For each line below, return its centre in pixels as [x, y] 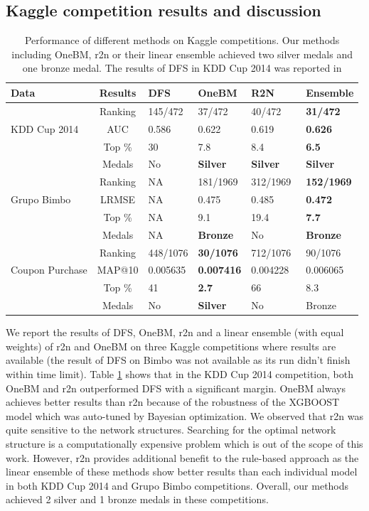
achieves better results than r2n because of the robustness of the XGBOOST [173, 402]
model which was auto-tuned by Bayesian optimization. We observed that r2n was [185, 415]
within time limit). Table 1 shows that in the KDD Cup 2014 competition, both [180, 373]
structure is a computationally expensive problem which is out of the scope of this [184, 443]
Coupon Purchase [49, 270]
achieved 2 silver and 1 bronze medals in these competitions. [137, 499]
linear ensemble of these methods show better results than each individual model [182, 472]
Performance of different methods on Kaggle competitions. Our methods [182, 40]
